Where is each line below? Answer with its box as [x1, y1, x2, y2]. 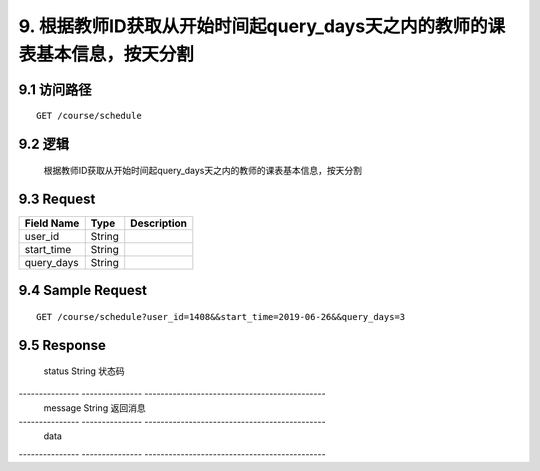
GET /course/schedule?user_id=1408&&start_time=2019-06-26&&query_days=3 [36, 311, 406, 322]
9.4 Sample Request [18, 282, 148, 299]
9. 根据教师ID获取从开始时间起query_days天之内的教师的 [18, 15, 489, 37]
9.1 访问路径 [18, 81, 92, 98]
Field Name [24, 216, 80, 230]
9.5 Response [18, 336, 107, 354]
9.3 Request [18, 190, 96, 207]
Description [130, 216, 188, 230]
